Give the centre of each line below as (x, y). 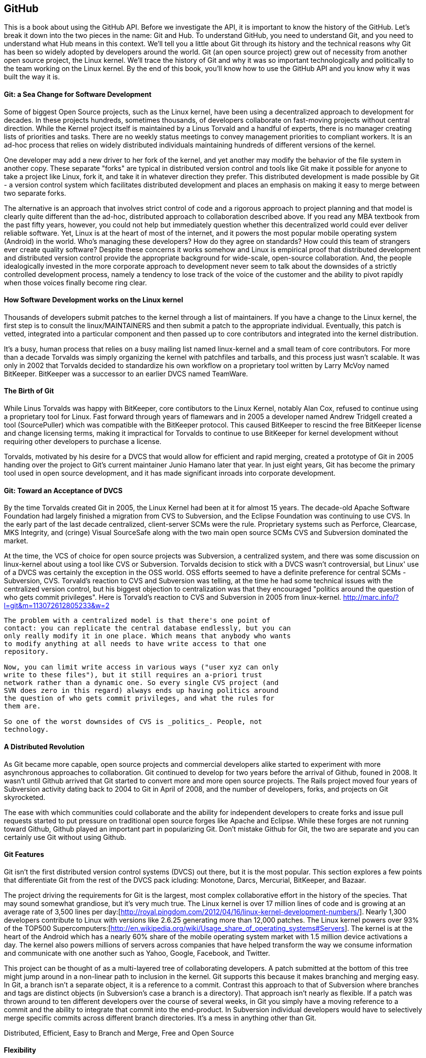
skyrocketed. (25, 797)
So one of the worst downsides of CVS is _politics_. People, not (133, 722)
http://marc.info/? (371, 597)
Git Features (24, 854)
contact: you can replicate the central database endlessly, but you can (148, 628)
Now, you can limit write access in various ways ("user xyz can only (141, 667)
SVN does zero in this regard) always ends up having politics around (141, 691)
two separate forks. (35, 193)
